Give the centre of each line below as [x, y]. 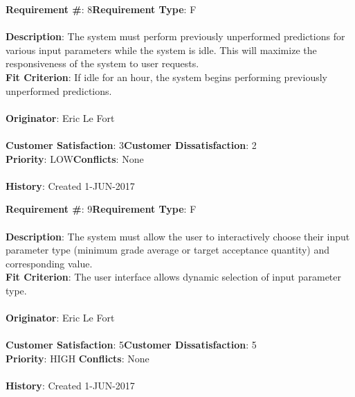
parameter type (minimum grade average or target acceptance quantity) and [168, 250]
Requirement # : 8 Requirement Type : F [101, 9]
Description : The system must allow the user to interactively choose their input [178, 236]
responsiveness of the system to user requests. [102, 63]
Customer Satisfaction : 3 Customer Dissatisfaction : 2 [131, 144]
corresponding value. [49, 263]
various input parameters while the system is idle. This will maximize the [161, 50]
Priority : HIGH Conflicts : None [78, 358]
